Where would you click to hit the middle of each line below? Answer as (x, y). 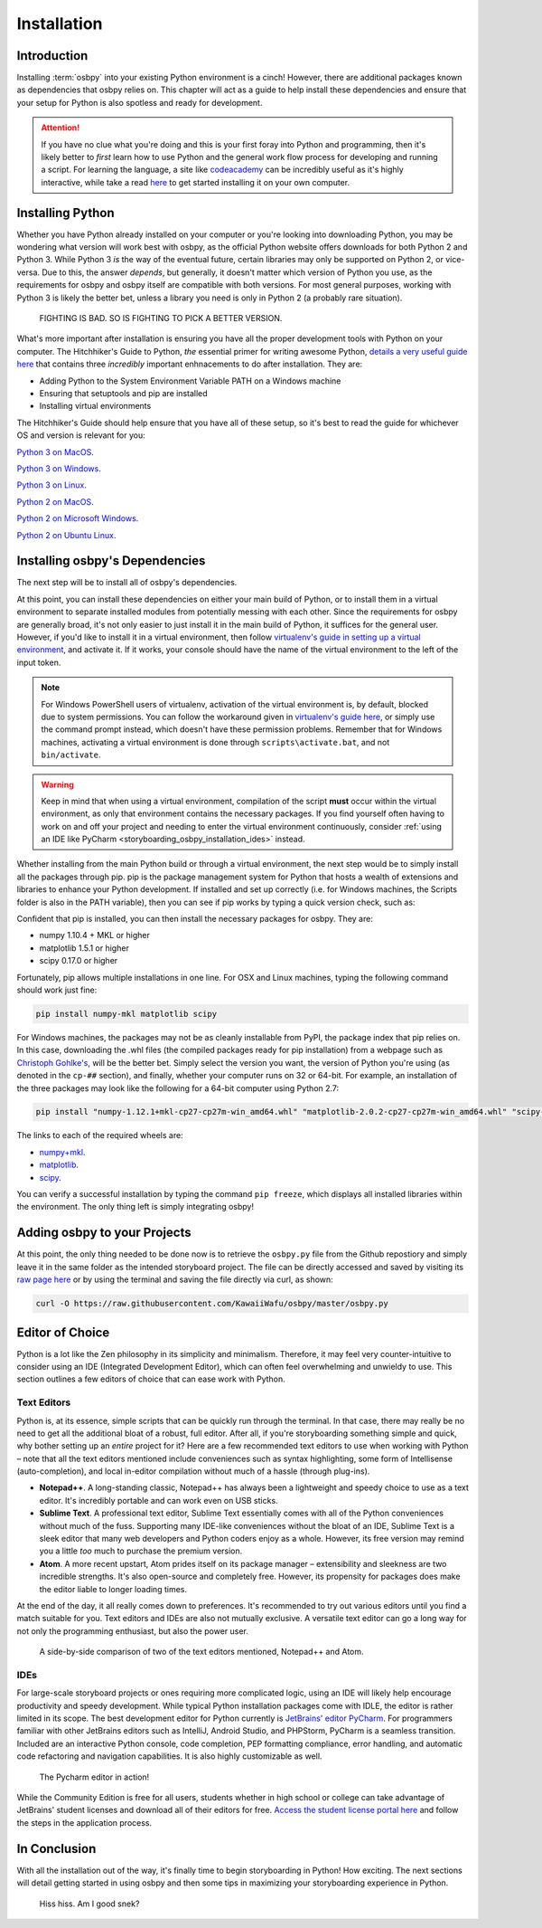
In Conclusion (56, 1849)
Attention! (61, 128)
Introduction (52, 56)
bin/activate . (71, 755)
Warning (57, 784)
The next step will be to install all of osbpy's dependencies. (127, 583)
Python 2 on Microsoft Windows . (78, 518)
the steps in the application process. (84, 1822)
